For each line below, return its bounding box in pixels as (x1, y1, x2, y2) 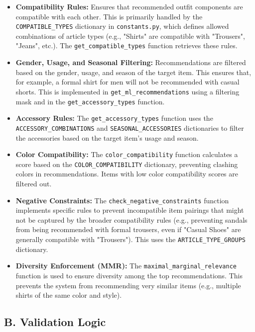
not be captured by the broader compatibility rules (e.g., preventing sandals (15, 214, 248, 225)
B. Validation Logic (4, 314, 106, 330)
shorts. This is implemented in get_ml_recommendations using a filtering (15, 86, 240, 96)
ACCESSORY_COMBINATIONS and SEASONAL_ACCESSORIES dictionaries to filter (15, 122, 244, 133)
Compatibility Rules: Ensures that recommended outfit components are (15, 1, 243, 11)
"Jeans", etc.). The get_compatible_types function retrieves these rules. (15, 40, 238, 51)
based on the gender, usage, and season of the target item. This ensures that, (15, 67, 252, 77)
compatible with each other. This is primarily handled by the (15, 11, 203, 21)
